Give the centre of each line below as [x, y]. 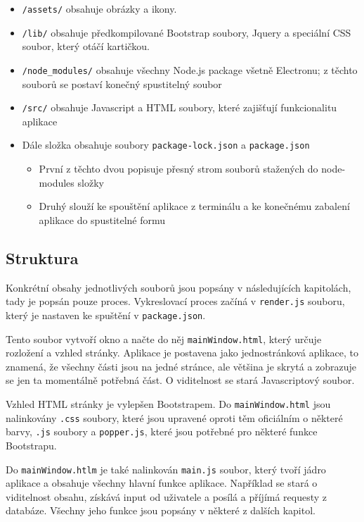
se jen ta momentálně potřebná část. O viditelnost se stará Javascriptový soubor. [180, 380]
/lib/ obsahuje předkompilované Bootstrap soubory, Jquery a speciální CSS [187, 32]
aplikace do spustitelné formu [102, 219]
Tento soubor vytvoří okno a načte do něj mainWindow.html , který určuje [164, 338]
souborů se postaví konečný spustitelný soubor [122, 83]
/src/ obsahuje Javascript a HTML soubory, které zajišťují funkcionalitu [180, 107]
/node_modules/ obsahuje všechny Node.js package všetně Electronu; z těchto [190, 69]
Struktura [42, 257]
